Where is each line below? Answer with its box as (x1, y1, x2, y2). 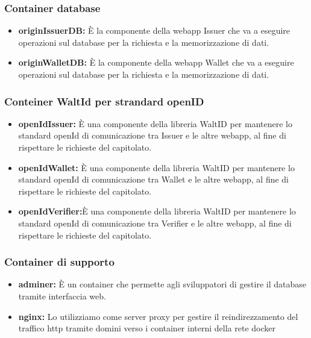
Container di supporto (4, 254, 115, 269)
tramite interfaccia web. (18, 289, 106, 302)
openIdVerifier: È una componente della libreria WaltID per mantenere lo (18, 205, 296, 218)
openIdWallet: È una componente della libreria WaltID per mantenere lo (18, 161, 295, 174)
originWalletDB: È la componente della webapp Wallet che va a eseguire (18, 56, 294, 69)
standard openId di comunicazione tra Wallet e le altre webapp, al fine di (18, 173, 289, 186)
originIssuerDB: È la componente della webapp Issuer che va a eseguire (18, 24, 291, 37)
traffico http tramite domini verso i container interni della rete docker (18, 322, 275, 334)
